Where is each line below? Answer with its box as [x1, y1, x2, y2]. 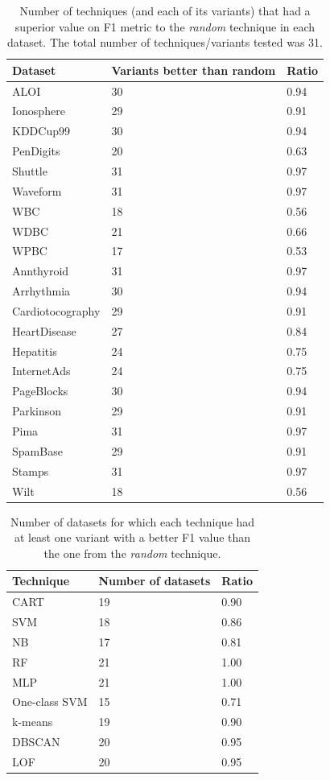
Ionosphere [12, 102, 65, 119]
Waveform [12, 182, 62, 199]
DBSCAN [12, 733, 60, 750]
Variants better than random [111, 61, 276, 78]
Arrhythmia [12, 283, 71, 299]
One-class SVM [12, 693, 88, 710]
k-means [12, 713, 53, 730]
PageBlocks [12, 382, 68, 399]
